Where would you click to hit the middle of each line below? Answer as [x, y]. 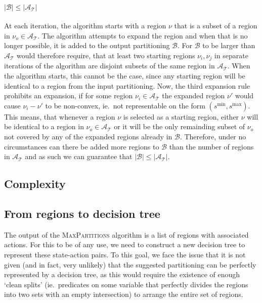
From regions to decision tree [82, 213]
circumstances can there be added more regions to [82, 146]
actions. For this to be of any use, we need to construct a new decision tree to [125, 244]
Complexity [35, 184]
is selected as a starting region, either [181, 116]
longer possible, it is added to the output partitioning [87, 45]
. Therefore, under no [213, 136]
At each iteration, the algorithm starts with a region [85, 26]
